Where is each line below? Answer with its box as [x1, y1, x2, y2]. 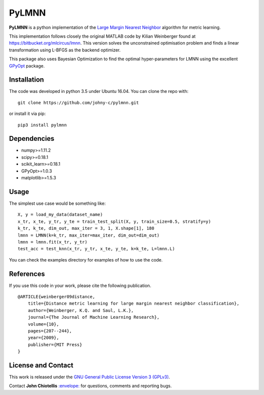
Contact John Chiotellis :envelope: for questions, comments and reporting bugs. [9, 383, 172, 389]
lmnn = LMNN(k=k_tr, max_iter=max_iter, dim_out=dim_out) [18, 232, 160, 238]
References [9, 269, 45, 278]
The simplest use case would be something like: [9, 200, 106, 206]
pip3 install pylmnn [18, 122, 67, 128]
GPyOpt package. [9, 63, 45, 68]
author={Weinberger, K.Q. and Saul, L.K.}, [27, 307, 134, 313]
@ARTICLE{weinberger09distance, [18, 294, 95, 299]
